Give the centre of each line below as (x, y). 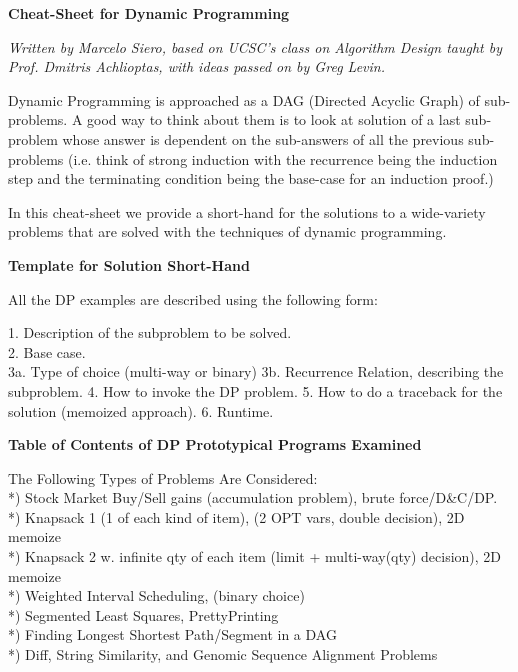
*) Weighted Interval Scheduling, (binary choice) (156, 595)
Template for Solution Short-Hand (129, 264)
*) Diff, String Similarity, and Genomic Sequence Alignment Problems (223, 654)
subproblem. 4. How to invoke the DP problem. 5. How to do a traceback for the (255, 390)
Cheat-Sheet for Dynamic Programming (149, 13)
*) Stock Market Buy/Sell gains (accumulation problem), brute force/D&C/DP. (253, 497)
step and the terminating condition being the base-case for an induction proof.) (251, 178)
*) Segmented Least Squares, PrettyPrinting (143, 614)
